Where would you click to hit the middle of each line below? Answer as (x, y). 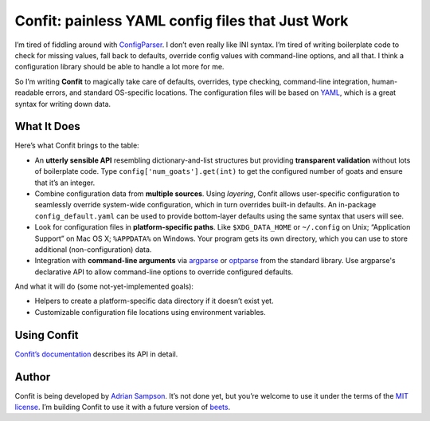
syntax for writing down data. (63, 104)
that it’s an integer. (65, 183)
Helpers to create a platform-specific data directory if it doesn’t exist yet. (154, 301)
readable (29, 92)
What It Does (47, 126)
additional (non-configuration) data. (93, 249)
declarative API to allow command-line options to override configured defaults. (164, 272)
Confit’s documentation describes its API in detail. (96, 354)
